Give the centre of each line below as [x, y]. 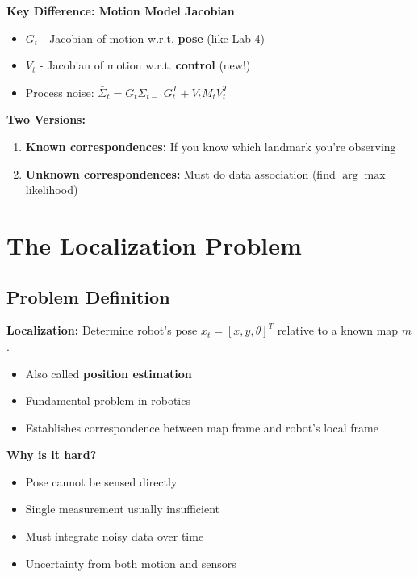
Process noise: [60, 92]
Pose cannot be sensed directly [101, 481]
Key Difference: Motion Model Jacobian [121, 11]
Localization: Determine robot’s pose [102, 330]
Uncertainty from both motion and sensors [131, 563]
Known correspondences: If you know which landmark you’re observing [211, 146]
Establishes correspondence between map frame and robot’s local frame [202, 427]
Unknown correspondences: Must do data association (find [180, 173]
